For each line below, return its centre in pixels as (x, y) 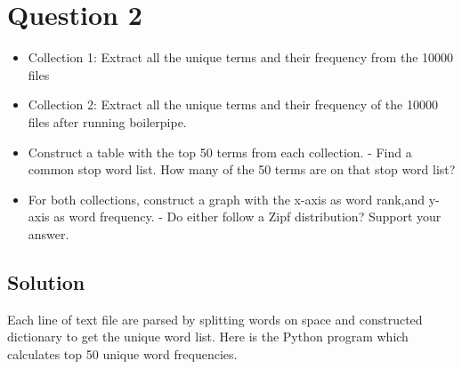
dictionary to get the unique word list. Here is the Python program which (208, 337)
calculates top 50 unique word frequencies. (122, 353)
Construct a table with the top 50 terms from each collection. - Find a (220, 152)
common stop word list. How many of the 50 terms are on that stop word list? (242, 169)
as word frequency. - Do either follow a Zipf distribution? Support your (247, 217)
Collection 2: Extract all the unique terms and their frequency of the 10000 (233, 104)
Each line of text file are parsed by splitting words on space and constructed (215, 319)
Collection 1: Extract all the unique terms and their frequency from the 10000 (241, 57)
